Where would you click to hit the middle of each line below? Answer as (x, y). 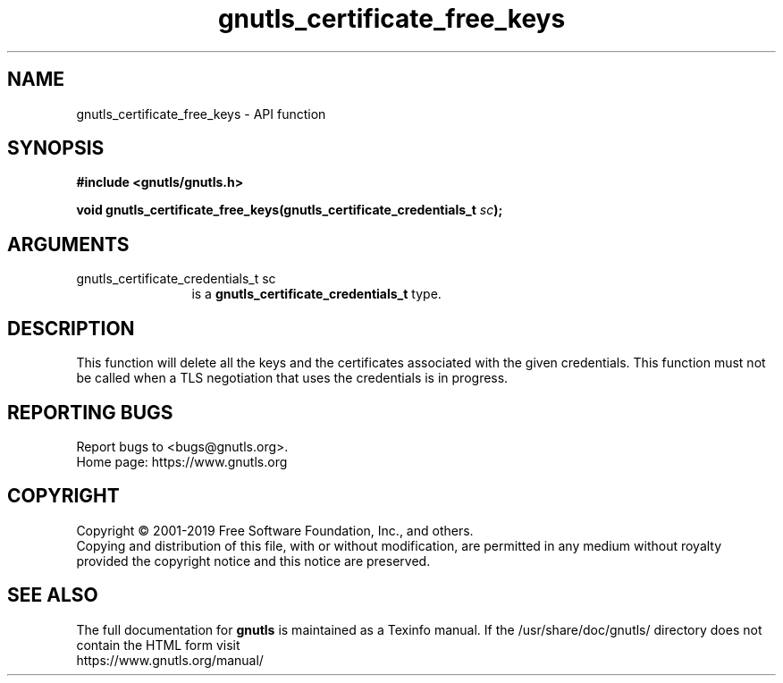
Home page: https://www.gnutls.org (182, 461)
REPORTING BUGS (90, 412)
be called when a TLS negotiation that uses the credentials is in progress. (292, 378)
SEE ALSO (53, 595)
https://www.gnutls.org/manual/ (170, 660)
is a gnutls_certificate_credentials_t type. (316, 294)
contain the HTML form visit (158, 645)
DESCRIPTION (71, 328)
